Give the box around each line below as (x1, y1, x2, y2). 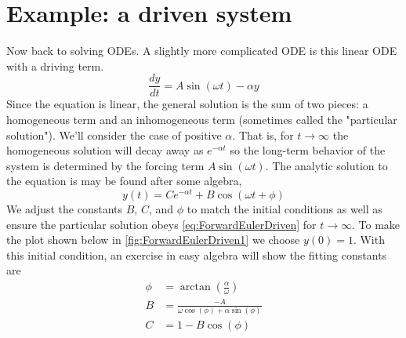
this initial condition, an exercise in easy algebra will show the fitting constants (6, 246, 387, 263)
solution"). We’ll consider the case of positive (6, 126, 222, 143)
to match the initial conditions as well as (187, 201, 382, 217)
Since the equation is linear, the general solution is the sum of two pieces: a (6, 96, 368, 112)
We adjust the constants (6, 201, 123, 217)
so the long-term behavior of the (230, 142, 386, 158)
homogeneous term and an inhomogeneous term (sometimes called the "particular (6, 111, 397, 127)
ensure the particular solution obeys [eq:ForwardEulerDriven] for (6, 216, 317, 232)
